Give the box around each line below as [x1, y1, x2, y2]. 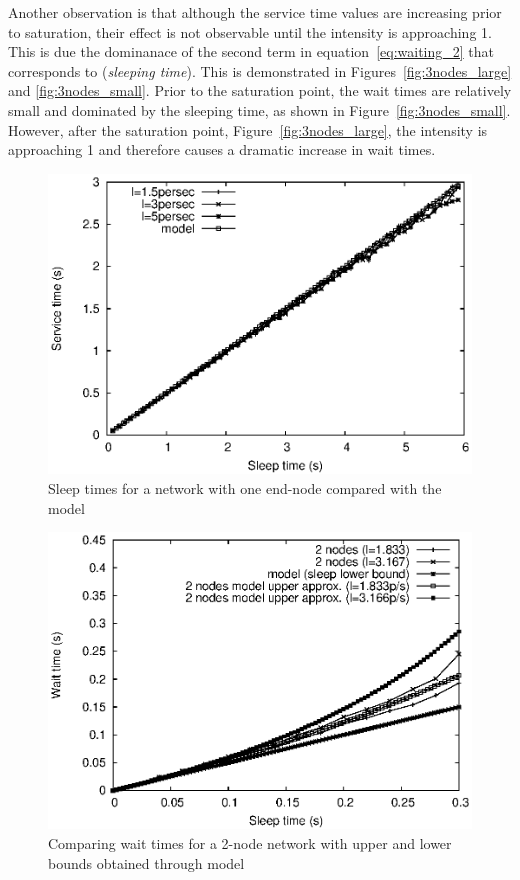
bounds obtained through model [48, 852, 245, 873]
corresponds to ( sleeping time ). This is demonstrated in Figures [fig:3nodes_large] [8, 60, 512, 81]
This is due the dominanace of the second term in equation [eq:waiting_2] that [8, 41, 495, 62]
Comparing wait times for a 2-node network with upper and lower [48, 833, 452, 854]
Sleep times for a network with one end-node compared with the [48, 478, 442, 498]
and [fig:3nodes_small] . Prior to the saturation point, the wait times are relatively [8, 80, 512, 101]
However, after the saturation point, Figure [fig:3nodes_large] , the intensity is [8, 119, 488, 140]
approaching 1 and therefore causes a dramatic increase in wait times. [8, 139, 436, 160]
